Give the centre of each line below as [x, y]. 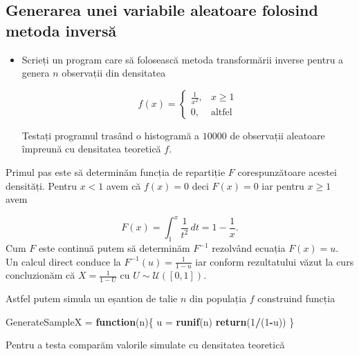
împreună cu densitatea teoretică [91, 149]
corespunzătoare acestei [287, 171]
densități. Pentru [41, 185]
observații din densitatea [114, 73]
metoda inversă [61, 30]
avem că [124, 185]
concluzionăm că [40, 275]
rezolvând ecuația [249, 248]
